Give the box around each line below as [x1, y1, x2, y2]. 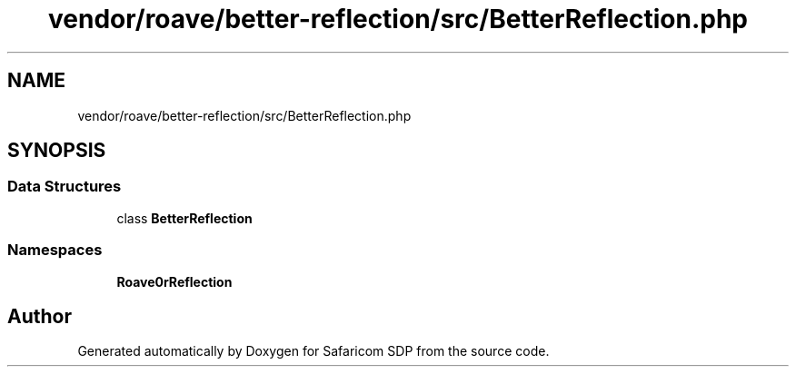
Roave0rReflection [116, 273, 233, 290]
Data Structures [7, 177, 122, 196]
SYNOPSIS [7, 139, 106, 162]
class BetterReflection [116, 210, 253, 226]
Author [7, 304, 72, 328]
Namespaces [7, 241, 103, 260]
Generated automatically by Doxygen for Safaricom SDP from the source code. [77, 343, 550, 359]
